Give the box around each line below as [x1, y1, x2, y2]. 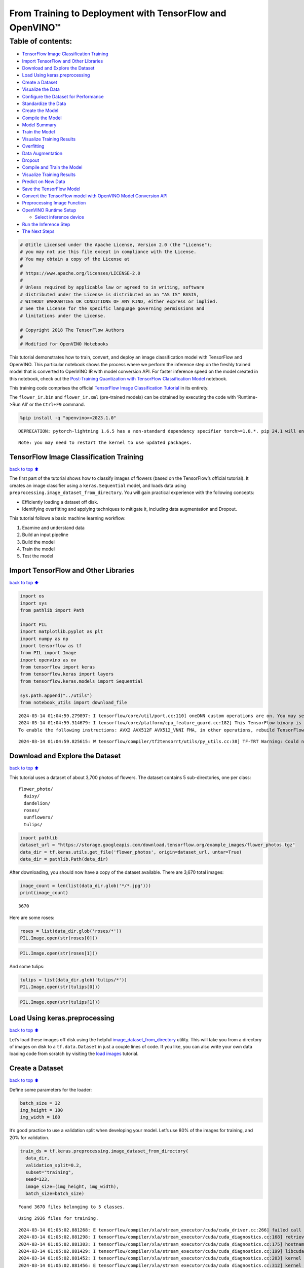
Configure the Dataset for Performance [22, 93, 104, 99]
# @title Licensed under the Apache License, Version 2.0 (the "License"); [20, 241, 213, 248]
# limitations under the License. [20, 312, 106, 319]
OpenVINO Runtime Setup [22, 207, 77, 213]
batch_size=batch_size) [25, 1191, 85, 1196]
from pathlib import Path [20, 607, 85, 613]
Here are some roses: [9, 914, 55, 921]
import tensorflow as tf [20, 643, 82, 649]
